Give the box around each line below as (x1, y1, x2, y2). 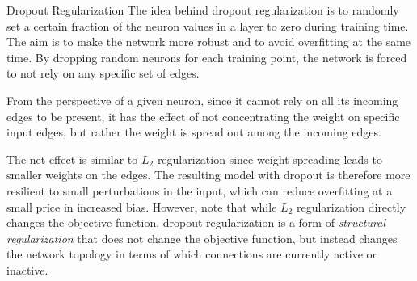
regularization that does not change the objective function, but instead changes (6, 229, 398, 246)
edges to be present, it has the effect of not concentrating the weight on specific (6, 107, 400, 124)
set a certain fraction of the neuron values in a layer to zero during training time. (6, 17, 409, 34)
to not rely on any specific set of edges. (6, 65, 200, 82)
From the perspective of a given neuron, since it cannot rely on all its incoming (6, 91, 398, 108)
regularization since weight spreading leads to (157, 150, 382, 167)
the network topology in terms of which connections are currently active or (6, 245, 377, 262)
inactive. (6, 261, 48, 278)
